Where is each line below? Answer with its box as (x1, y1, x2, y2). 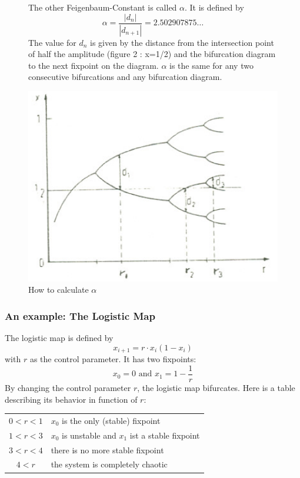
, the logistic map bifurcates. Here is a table (137, 381, 295, 393)
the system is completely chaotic (51, 458, 168, 470)
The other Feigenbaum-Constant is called (28, 1, 177, 13)
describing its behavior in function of (5, 393, 138, 405)
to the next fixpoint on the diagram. (28, 59, 159, 71)
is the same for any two (169, 59, 254, 71)
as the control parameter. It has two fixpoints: (29, 353, 196, 365)
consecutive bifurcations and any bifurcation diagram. (28, 71, 222, 83)
